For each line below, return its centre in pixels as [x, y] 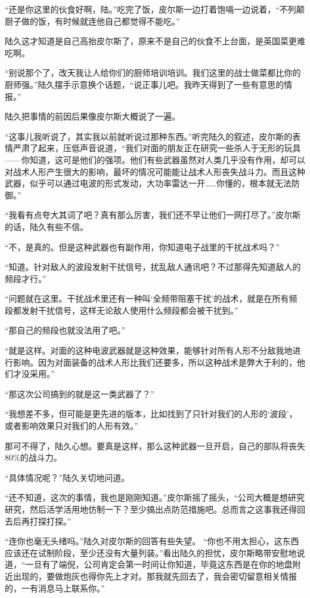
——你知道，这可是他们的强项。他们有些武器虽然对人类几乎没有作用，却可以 [155, 159]
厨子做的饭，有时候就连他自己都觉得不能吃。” [92, 21]
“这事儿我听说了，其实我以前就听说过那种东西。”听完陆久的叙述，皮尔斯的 [149, 136]
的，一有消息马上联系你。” [55, 588]
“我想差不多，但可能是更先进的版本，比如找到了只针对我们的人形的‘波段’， [151, 414]
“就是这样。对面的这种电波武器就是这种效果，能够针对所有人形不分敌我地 [149, 350]
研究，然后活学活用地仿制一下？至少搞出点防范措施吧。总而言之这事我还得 [151, 509]
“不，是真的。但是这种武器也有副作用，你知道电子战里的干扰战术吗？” [142, 246]
